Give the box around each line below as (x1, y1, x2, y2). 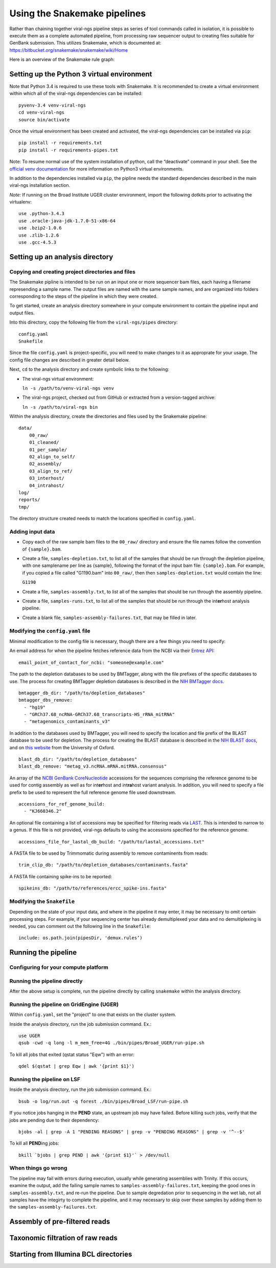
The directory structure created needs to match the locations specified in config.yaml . (9, 515, 196, 522)
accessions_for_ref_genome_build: (18, 801, 105, 807)
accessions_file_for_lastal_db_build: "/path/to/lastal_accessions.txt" (18, 839, 204, 844)
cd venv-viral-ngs (18, 110, 65, 115)
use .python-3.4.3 (18, 210, 65, 217)
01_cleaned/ (29, 439, 59, 446)
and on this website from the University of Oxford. (9, 744, 115, 750)
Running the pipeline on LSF (9, 1075, 81, 1083)
